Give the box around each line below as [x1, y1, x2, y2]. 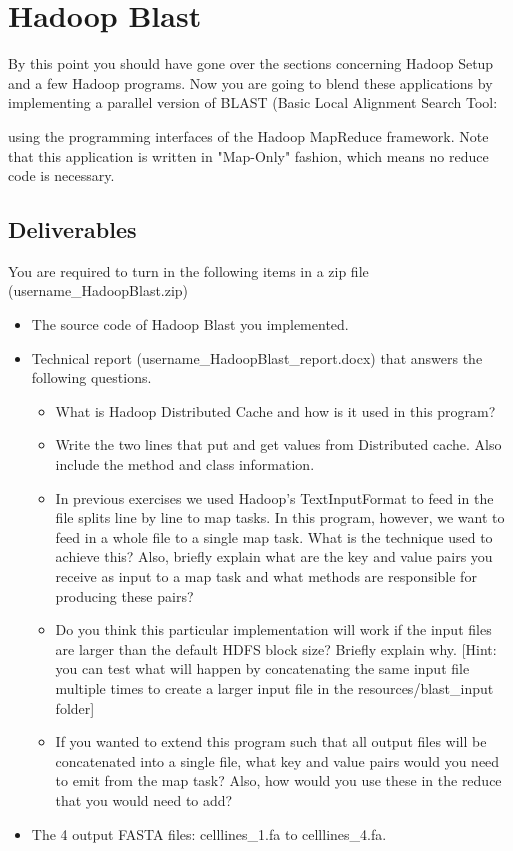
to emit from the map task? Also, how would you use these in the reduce [55, 770, 502, 791]
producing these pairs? [55, 585, 194, 606]
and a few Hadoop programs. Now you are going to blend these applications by [8, 72, 493, 93]
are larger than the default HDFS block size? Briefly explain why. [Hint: [55, 638, 497, 659]
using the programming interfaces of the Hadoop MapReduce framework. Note [8, 125, 489, 146]
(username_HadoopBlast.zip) [8, 280, 189, 301]
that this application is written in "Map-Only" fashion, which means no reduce [8, 145, 489, 166]
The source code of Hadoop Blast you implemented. [31, 314, 349, 335]
